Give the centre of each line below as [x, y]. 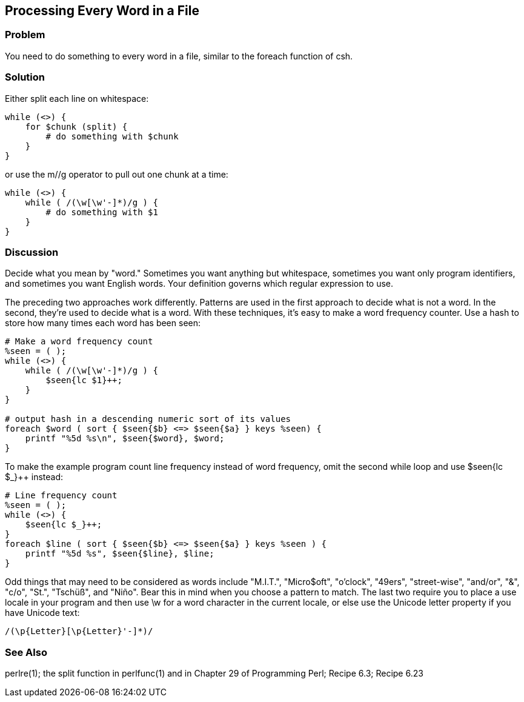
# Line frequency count [61, 496]
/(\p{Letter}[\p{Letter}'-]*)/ [79, 631]
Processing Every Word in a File [102, 11]
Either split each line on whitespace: [77, 98]
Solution [25, 77]
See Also [26, 652]
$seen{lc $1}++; [84, 380]
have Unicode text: [42, 613]
